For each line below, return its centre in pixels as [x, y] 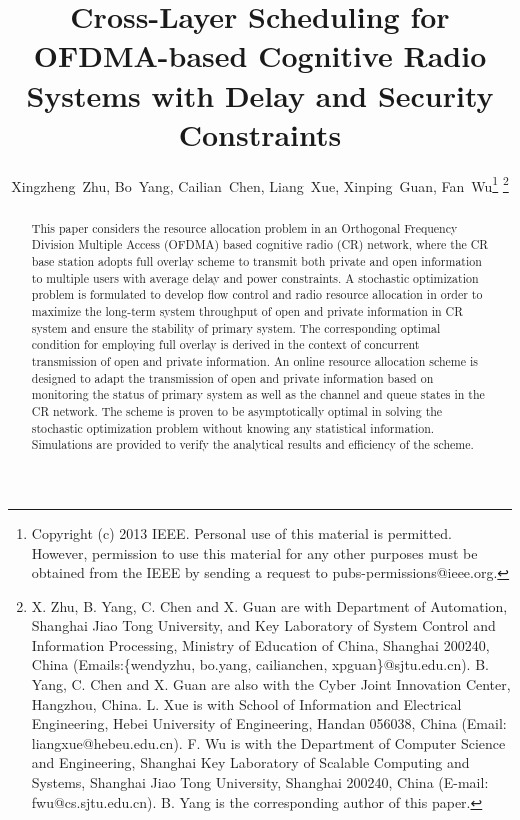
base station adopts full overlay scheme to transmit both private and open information [256, 261]
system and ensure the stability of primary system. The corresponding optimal [236, 327]
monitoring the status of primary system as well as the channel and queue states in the [258, 394]
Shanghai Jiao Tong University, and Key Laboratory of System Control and [263, 625]
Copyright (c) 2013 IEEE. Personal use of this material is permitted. [241, 532]
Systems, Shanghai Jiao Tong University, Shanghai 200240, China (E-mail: [260, 782]
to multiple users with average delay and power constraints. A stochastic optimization [255, 277]
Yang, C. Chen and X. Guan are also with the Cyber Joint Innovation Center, [271, 684]
